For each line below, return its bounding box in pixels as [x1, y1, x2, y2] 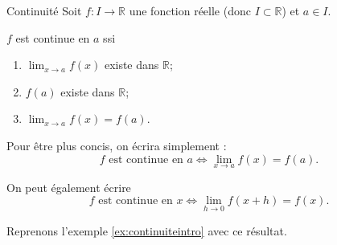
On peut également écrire [6, 178, 131, 195]
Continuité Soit [6, 2, 82, 18]
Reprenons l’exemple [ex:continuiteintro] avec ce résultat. [6, 222, 287, 239]
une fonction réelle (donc [129, 2, 251, 18]
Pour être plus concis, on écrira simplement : [6, 137, 227, 153]
